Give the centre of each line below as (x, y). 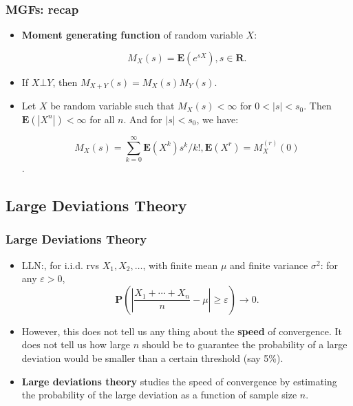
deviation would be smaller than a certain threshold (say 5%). (152, 357)
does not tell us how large (76, 344)
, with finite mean (180, 265)
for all (102, 119)
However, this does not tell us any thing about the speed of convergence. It (182, 331)
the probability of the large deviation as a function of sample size (159, 395)
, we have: (217, 119)
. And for (143, 119)
